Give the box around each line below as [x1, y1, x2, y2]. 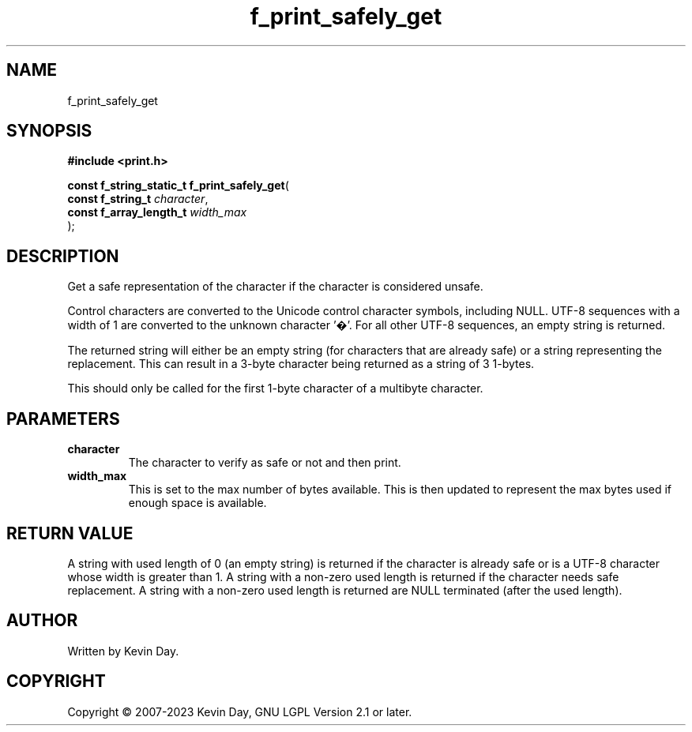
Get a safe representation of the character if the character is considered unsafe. [67, 280, 483, 294]
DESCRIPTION [6, 246, 119, 266]
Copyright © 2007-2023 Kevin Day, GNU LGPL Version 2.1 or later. [67, 704, 412, 719]
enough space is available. [128, 496, 267, 510]
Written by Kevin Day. [67, 644, 179, 658]
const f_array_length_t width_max [67, 205, 247, 220]
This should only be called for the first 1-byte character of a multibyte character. [67, 381, 483, 396]
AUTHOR [6, 610, 78, 631]
